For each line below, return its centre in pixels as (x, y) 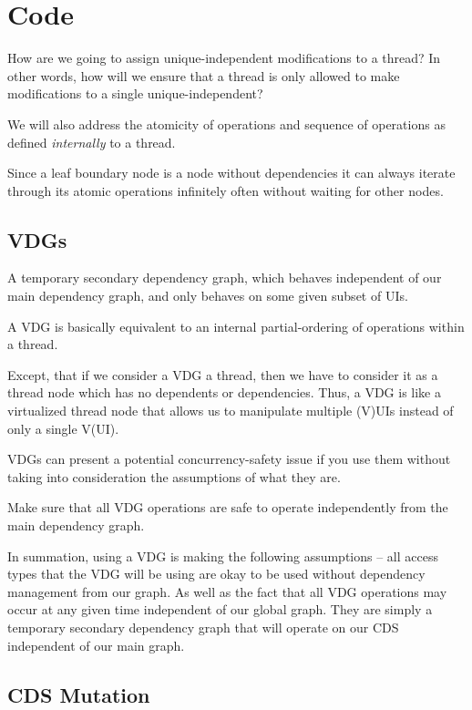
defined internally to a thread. (92, 142)
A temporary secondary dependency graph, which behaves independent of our (225, 278)
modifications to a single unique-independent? (135, 93)
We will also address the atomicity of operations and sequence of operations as (226, 123)
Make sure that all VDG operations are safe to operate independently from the (228, 507)
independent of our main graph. (96, 645)
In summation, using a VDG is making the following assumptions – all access (223, 556)
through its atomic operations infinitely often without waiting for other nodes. (226, 190)
